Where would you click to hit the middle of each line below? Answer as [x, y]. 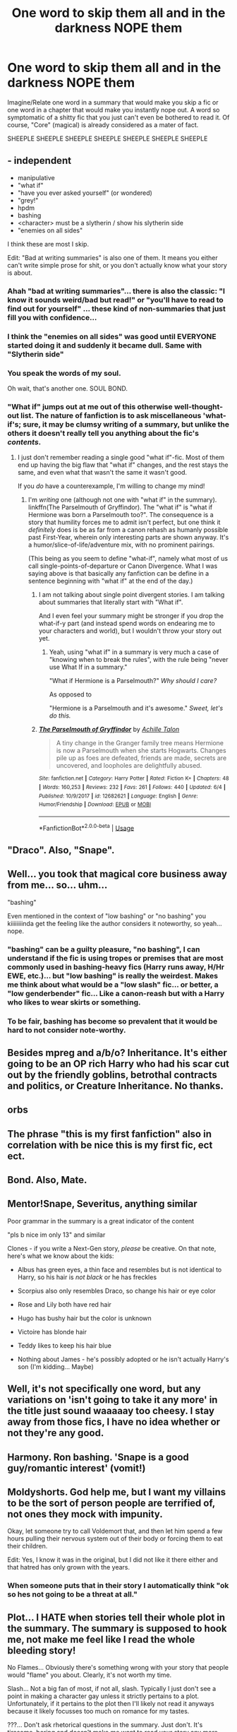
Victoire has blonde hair [52, 1331]
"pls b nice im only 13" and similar [56, 1235]
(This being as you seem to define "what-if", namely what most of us [128, 559]
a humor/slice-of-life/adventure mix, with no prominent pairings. [121, 545]
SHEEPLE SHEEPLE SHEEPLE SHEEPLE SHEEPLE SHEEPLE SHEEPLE [108, 138]
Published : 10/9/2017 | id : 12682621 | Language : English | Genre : [118, 796]
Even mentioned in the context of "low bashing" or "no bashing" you [107, 915]
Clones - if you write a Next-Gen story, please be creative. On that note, [112, 1248]
